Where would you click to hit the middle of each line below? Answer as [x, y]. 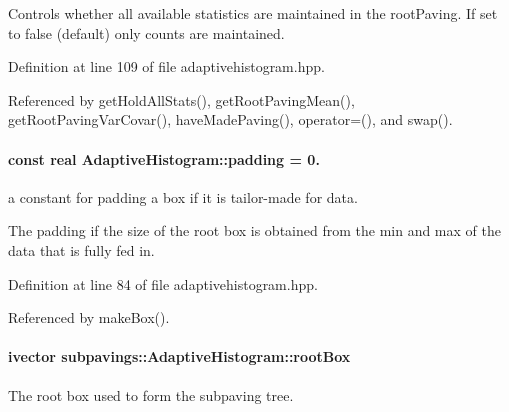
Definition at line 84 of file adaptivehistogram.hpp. [163, 283]
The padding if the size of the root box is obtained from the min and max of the [254, 230]
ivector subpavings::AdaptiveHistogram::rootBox [179, 356]
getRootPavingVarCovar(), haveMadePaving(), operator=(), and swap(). [230, 119]
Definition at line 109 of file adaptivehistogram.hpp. [166, 66]
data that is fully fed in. [81, 249]
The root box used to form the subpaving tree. [151, 394]
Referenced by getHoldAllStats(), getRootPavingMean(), [181, 99]
